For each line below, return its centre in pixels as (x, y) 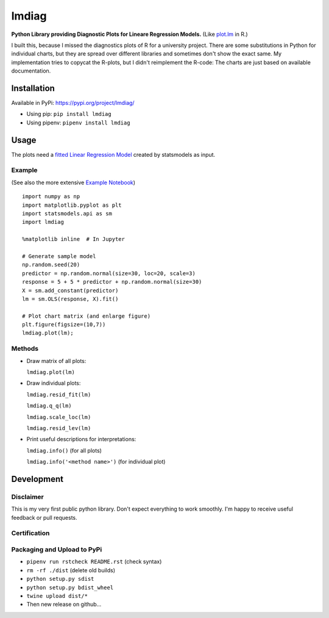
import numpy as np (51, 196)
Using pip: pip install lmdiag (69, 114)
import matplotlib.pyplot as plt (72, 205)
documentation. (31, 71)
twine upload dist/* (57, 596)
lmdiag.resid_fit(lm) (59, 394)
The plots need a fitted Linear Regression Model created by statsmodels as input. (113, 154)
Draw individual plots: (54, 383)
